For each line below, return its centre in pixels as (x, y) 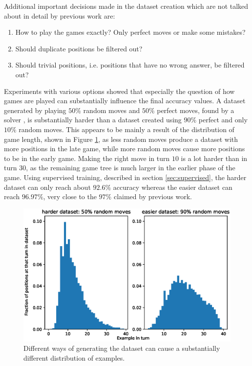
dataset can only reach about (47, 187)
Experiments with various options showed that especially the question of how (119, 91)
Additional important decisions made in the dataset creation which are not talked (126, 6)
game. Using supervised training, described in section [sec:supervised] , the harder (125, 177)
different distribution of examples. (74, 357)
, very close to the (70, 196)
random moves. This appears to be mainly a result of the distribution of (126, 129)
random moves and (112, 110)
